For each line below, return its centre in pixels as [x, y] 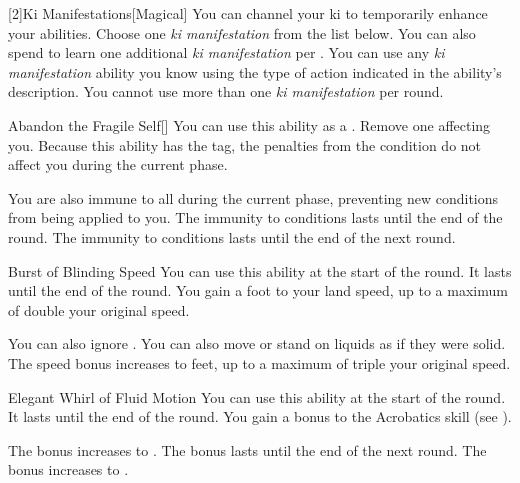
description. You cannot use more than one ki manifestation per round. [226, 91]
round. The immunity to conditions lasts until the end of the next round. [232, 236]
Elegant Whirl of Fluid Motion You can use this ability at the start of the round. [257, 396]
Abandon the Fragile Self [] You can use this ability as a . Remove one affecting [249, 124]
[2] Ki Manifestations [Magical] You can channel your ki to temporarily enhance [248, 13]
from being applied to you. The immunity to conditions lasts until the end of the [255, 217]
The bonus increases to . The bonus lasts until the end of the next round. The [247, 449]
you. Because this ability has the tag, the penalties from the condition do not [245, 144]
